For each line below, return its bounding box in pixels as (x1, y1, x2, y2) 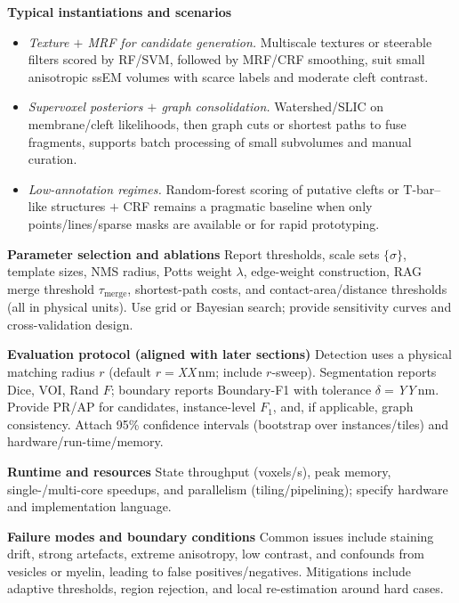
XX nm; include (177, 362, 262, 380)
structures (51, 197, 106, 216)
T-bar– (403, 179, 441, 198)
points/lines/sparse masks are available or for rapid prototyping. (28, 214, 380, 232)
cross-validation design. (7, 314, 133, 333)
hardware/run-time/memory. (7, 432, 164, 451)
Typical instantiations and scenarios (7, 3, 232, 20)
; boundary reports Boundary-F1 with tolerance (110, 379, 372, 398)
